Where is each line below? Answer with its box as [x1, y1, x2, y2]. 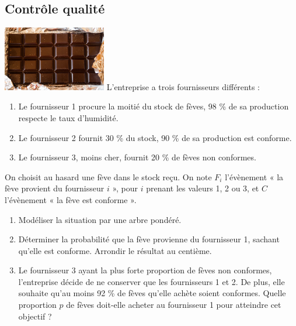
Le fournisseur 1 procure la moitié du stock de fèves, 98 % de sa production [18, 100, 289, 112]
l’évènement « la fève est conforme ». [5, 193, 137, 205]
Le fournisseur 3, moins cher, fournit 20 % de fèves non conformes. [18, 151, 256, 163]
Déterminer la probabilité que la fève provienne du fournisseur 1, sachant [18, 233, 280, 245]
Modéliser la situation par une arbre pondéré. [18, 213, 182, 225]
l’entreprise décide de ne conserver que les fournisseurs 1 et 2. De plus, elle [18, 275, 285, 287]
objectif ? [18, 310, 52, 322]
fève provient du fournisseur [5, 182, 105, 194]
